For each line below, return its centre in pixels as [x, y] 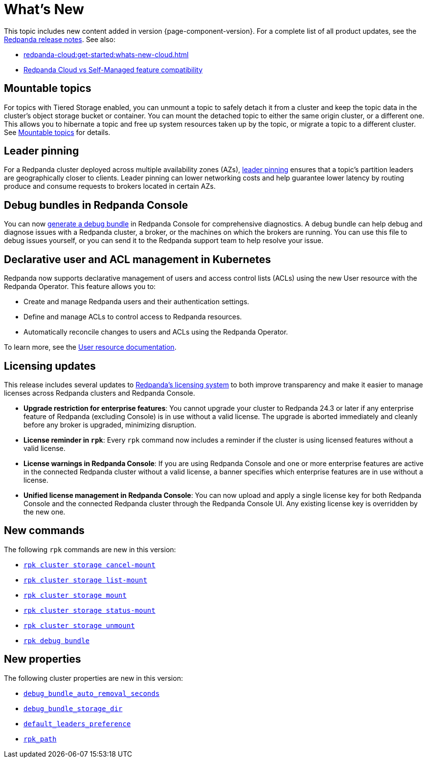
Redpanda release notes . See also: [60, 39]
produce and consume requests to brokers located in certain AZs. [110, 186]
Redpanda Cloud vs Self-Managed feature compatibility [113, 69]
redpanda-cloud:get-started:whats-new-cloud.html [106, 54]
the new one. [45, 512]
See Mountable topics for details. [57, 132]
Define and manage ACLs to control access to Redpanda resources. [133, 317]
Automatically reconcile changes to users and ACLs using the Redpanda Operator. [156, 332]
